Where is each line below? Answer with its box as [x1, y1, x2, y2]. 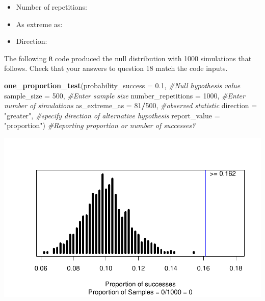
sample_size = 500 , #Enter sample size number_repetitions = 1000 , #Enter [4, 90, 245, 101]
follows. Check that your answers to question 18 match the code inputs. [4, 63, 228, 73]
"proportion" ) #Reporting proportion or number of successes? [4, 120, 196, 131]
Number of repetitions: [16, 2, 87, 12]
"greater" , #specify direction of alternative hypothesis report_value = [4, 110, 220, 120]
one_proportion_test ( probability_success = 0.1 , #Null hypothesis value [4, 80, 241, 91]
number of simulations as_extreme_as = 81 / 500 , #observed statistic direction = [4, 100, 257, 111]
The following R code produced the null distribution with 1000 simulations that [4, 53, 252, 63]
